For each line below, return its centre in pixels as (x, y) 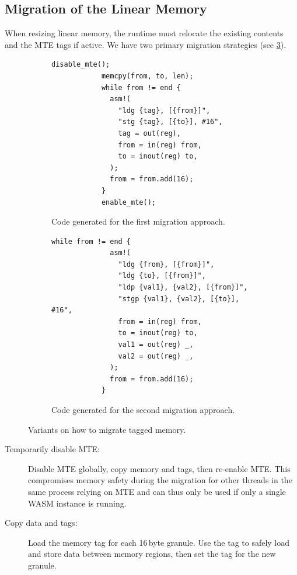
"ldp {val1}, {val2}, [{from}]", (183, 287)
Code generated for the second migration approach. (143, 410)
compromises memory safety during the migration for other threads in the (160, 480)
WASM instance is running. (77, 503)
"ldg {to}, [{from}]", (162, 276)
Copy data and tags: (41, 523)
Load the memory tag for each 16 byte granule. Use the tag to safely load (159, 542)
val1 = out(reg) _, (156, 345)
